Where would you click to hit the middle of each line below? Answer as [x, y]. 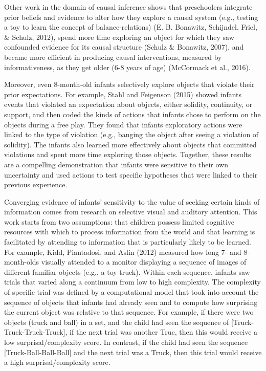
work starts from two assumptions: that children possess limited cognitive [119, 221]
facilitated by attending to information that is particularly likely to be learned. [128, 242]
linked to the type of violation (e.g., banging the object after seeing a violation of [131, 134]
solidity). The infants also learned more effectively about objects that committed [130, 144]
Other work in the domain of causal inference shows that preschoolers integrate [128, 7]
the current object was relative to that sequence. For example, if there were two [129, 312]
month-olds [22, 262]
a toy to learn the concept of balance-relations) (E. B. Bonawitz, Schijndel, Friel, [131, 27]
